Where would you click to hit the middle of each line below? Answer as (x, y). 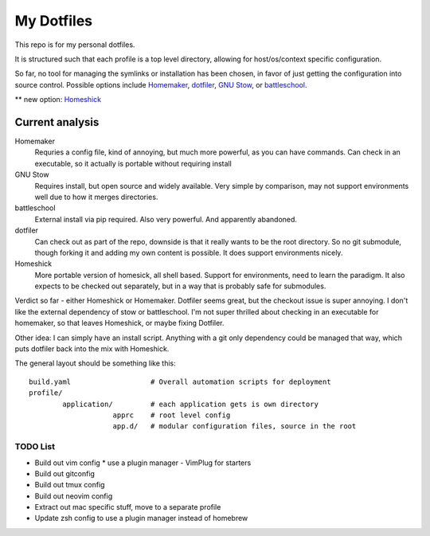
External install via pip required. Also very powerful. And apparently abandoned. (166, 219)
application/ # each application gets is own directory (190, 404)
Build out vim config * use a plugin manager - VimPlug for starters (143, 463)
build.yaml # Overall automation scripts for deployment (180, 381)
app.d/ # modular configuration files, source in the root (235, 426)
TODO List (35, 447)
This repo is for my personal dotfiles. (75, 45)
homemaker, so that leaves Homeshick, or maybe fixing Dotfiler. (119, 323)
